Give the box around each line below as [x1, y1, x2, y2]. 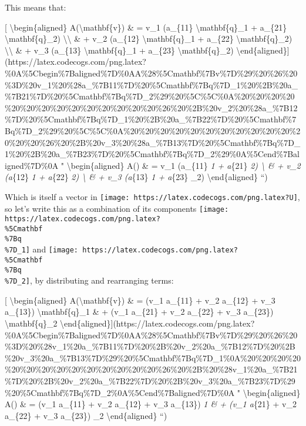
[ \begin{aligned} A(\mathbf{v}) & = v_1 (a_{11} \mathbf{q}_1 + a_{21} [5, 21, 287, 33]
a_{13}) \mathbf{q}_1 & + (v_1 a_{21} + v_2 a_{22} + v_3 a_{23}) [5, 305, 274, 318]
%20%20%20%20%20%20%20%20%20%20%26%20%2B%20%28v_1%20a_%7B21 [5, 363, 298, 375]
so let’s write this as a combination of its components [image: [5, 202, 229, 214]
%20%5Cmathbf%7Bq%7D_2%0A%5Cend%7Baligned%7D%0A [5, 386, 235, 398]
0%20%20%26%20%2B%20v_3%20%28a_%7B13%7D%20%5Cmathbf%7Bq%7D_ [5, 136, 301, 148]
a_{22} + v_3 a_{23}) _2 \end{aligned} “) [5, 409, 167, 421]
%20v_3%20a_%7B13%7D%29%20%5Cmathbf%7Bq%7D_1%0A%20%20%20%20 [5, 351, 301, 364]
